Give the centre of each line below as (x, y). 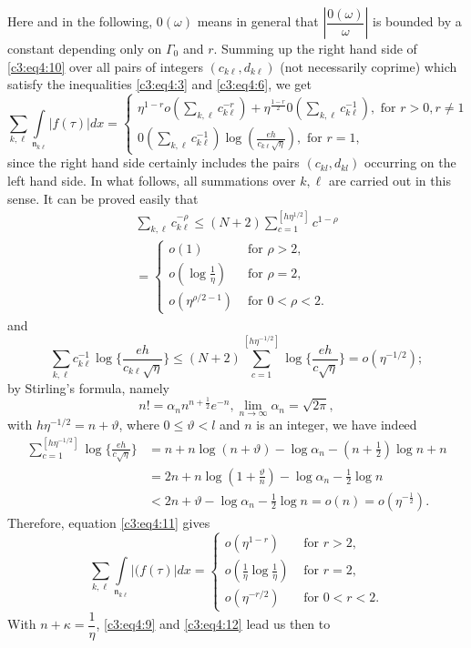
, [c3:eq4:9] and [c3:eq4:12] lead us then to (213, 624)
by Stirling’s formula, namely (88, 387)
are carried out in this (389, 180)
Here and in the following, (80, 21)
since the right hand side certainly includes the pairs (154, 162)
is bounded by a (417, 21)
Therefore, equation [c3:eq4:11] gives (109, 522)
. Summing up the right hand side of (315, 48)
